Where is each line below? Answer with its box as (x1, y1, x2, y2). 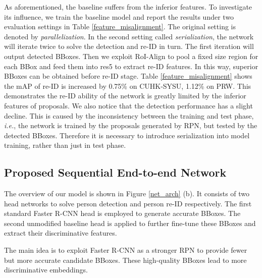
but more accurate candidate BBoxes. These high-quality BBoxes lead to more (4, 254, 247, 265)
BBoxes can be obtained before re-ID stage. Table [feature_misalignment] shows (4, 71, 252, 81)
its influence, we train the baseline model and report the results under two (4, 11, 234, 22)
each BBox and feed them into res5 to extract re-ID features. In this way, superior (4, 61, 258, 71)
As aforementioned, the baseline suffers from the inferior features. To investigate (4, 2, 252, 12)
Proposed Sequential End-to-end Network (4, 164, 227, 180)
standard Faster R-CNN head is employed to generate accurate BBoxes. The (4, 208, 241, 218)
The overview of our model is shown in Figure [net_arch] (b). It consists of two (4, 188, 250, 199)
